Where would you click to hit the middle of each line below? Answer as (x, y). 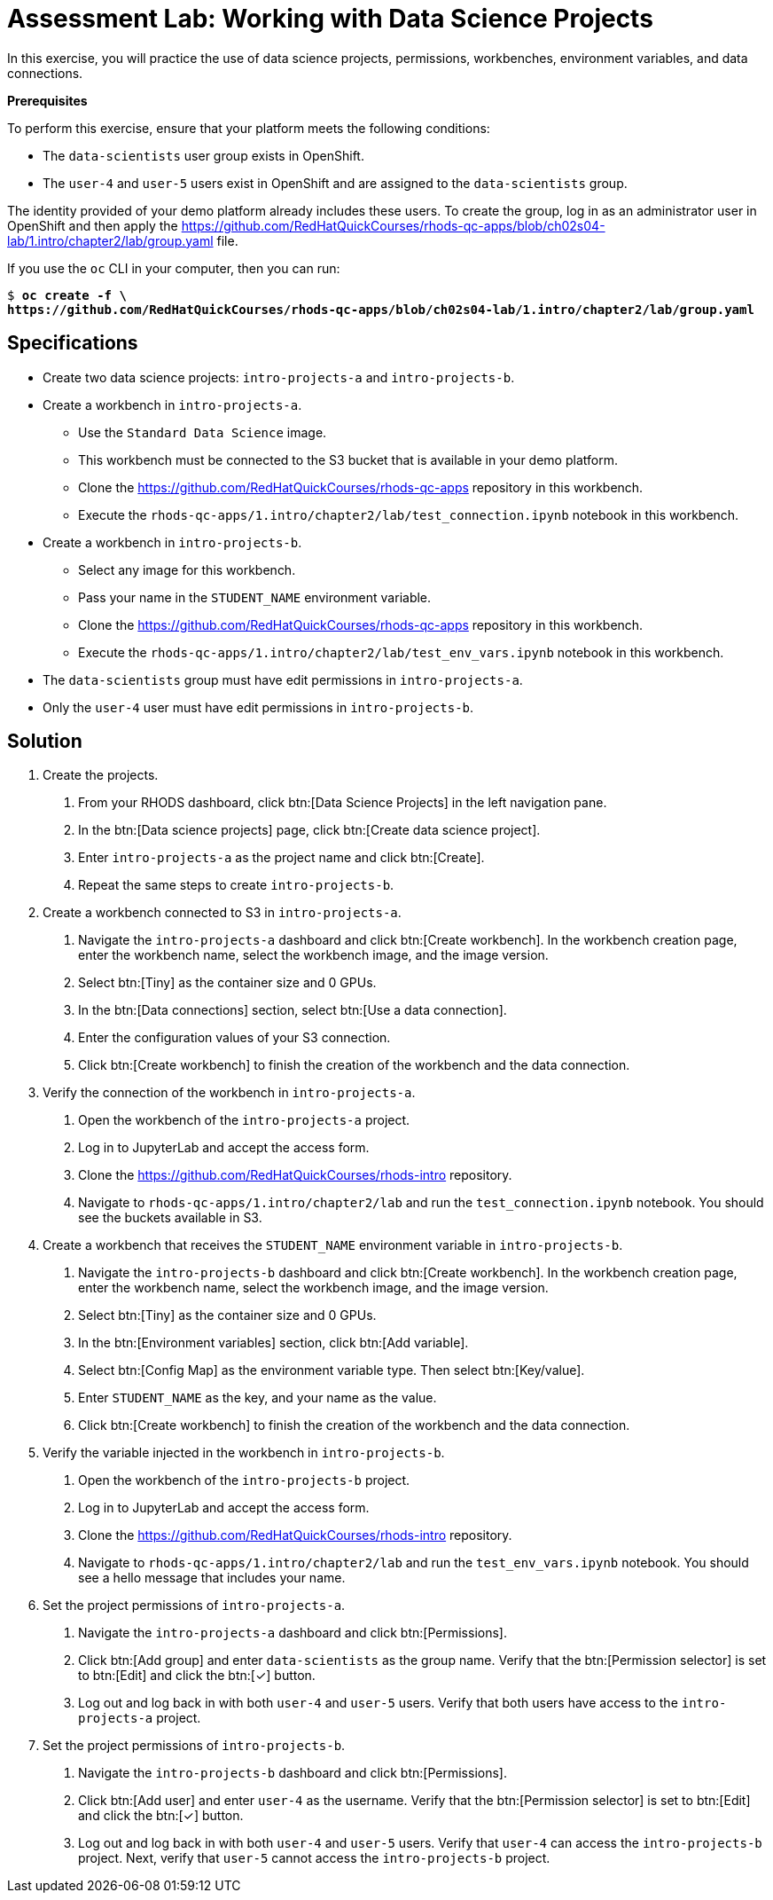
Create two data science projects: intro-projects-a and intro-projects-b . (279, 377)
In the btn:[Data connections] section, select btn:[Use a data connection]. (293, 1010)
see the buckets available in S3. (170, 1218)
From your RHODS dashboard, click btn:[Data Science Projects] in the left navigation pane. (343, 803)
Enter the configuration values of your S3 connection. (234, 1038)
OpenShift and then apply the (93, 225)
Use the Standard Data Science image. (203, 432)
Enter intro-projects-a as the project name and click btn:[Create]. (281, 858)
